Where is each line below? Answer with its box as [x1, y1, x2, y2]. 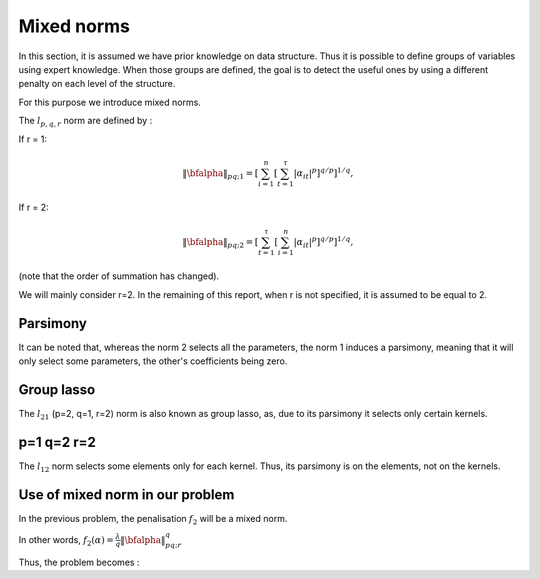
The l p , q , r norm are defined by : [18, 115, 153, 129]
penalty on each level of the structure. [18, 78, 176, 90]
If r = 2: [18, 201, 49, 214]
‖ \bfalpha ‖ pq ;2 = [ [182, 236, 259, 250]
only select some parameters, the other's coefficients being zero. [18, 355, 288, 367]
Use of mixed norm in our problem [18, 486, 235, 503]
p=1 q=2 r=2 [18, 433, 97, 450]
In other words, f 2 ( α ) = [18, 533, 115, 548]
